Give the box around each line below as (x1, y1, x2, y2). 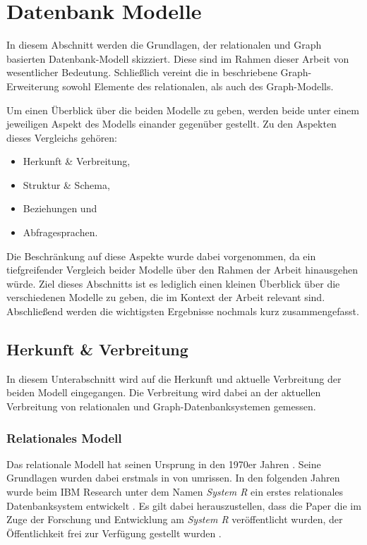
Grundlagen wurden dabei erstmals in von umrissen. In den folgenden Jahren (6, 470, 340, 485)
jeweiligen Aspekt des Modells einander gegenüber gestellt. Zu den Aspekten (6, 116, 337, 131)
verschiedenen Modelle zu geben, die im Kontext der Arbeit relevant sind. (6, 290, 325, 305)
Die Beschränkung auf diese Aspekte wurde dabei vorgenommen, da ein (6, 248, 316, 263)
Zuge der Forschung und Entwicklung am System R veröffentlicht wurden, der (6, 512, 343, 527)
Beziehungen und (23, 201, 97, 216)
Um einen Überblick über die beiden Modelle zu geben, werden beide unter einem (6, 102, 359, 117)
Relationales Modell (6, 429, 122, 446)
